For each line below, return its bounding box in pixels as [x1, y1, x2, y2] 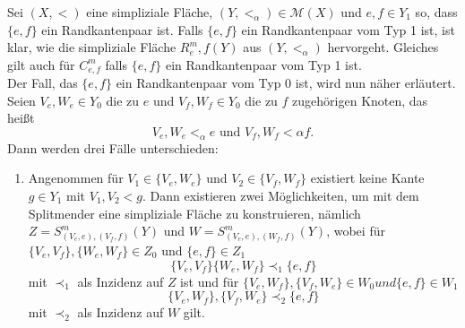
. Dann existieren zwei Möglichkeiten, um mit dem [142, 186, 419, 204]
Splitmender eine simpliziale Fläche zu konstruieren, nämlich [28, 203, 361, 222]
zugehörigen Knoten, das [292, 91, 428, 109]
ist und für [180, 272, 239, 290]
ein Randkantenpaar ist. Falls [41, 20, 203, 39]
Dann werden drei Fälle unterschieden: [7, 138, 219, 157]
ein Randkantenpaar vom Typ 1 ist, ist [241, 20, 455, 39]
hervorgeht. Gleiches [327, 38, 439, 56]
